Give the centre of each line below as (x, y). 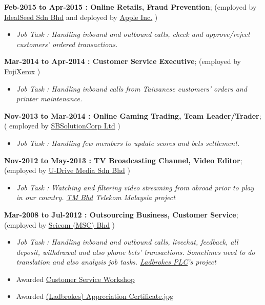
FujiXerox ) (22, 71)
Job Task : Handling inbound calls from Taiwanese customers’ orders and (131, 88)
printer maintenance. (49, 99)
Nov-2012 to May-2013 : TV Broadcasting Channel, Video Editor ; (123, 160)
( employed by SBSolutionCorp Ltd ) (62, 126)
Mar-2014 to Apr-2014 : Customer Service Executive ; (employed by (123, 61)
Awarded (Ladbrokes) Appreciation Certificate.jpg (95, 296)
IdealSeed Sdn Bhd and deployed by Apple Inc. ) (81, 17)
